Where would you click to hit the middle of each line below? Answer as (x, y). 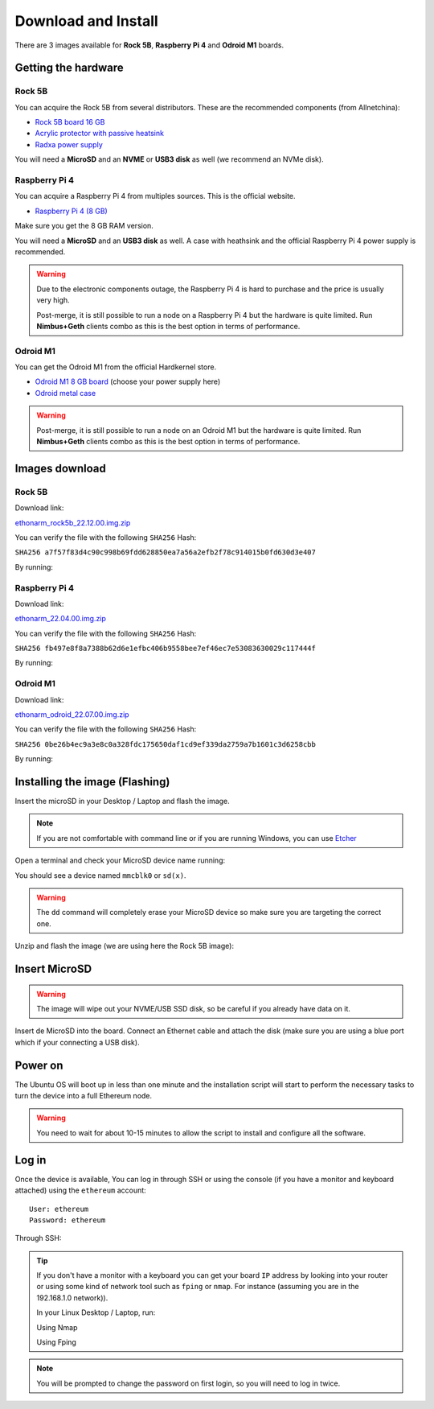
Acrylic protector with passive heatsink (100, 134)
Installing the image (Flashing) (92, 782)
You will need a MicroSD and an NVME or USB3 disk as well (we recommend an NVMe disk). (170, 159)
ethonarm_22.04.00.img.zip (60, 619)
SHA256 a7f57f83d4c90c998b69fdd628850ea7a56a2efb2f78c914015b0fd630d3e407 (166, 552)
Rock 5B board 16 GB (70, 122)
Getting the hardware (69, 68)
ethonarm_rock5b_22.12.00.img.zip (73, 522)
